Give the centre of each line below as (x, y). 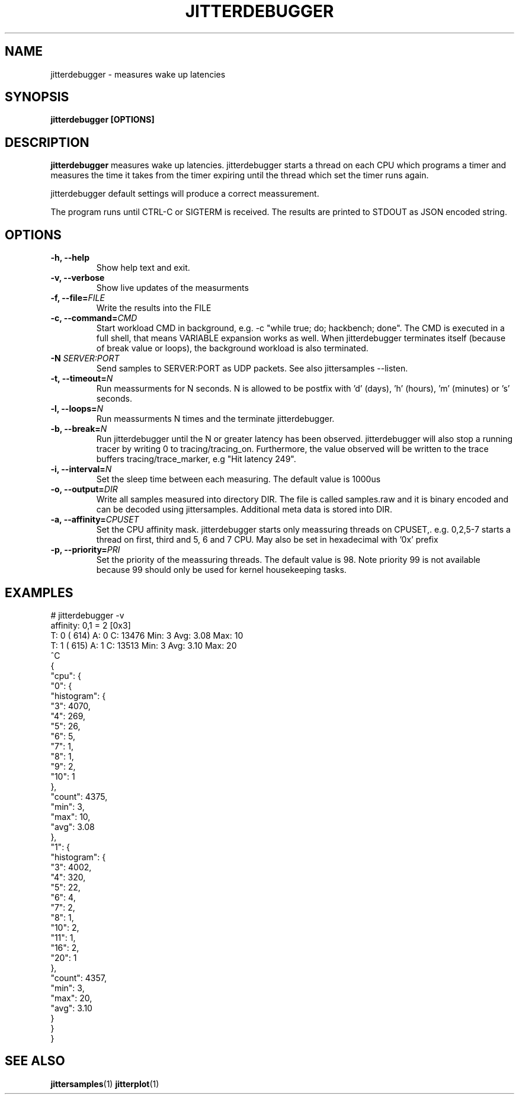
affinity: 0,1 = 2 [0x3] (91, 625)
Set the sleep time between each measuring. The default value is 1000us (238, 479)
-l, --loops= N (77, 409)
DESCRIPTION (47, 142)
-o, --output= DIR (84, 489)
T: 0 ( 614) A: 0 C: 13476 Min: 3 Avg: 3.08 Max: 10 (147, 635)
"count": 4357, (79, 978)
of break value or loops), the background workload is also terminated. (232, 348)
